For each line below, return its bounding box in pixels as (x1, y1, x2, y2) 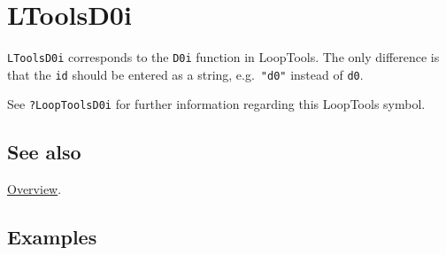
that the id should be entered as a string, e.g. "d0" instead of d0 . (7, 65, 364, 83)
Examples (7, 223, 97, 251)
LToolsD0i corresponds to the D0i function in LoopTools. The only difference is (7, 48, 440, 66)
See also (7, 138, 81, 166)
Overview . (7, 180, 62, 198)
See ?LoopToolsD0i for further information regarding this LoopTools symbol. (7, 95, 426, 113)
